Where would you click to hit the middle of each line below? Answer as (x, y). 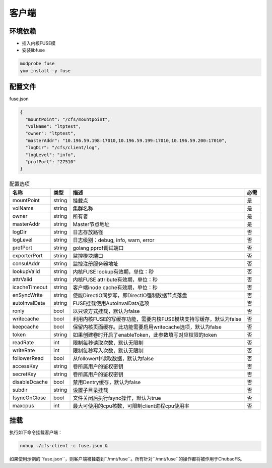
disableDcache (30, 382)
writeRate (24, 350)
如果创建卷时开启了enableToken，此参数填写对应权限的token (145, 335)
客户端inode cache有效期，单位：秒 (115, 287)
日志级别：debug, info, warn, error (114, 240)
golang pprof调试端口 (98, 248)
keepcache (25, 326)
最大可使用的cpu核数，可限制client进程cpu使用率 (131, 406)
